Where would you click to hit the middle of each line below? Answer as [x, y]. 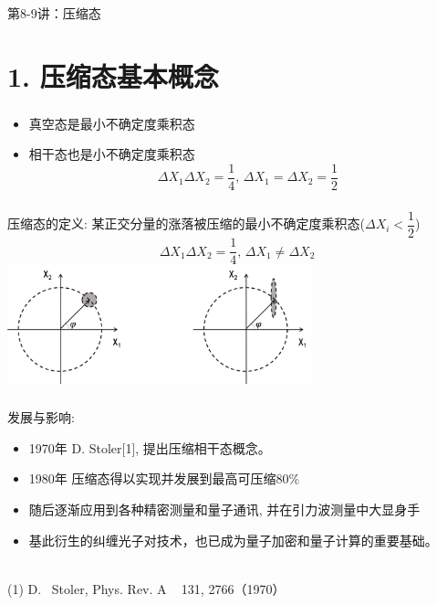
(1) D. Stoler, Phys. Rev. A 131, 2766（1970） [146, 588]
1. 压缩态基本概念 [113, 75]
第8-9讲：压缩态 [54, 12]
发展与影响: [41, 417]
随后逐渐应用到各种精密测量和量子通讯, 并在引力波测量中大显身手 [224, 509]
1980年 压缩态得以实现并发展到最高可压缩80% [164, 478]
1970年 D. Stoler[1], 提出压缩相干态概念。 [150, 447]
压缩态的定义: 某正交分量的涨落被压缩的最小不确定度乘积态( [187, 223]
